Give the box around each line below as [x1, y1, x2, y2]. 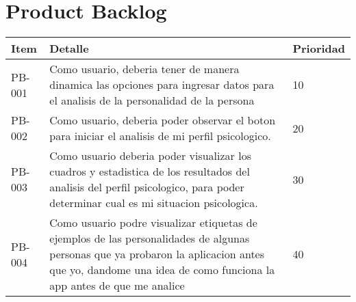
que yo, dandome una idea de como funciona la [49, 262, 275, 278]
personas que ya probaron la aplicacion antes [49, 246, 265, 262]
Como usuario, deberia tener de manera [49, 61, 240, 77]
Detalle [49, 40, 89, 57]
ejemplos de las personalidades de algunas [49, 230, 250, 247]
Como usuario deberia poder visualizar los [49, 148, 251, 164]
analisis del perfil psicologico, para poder [49, 179, 244, 195]
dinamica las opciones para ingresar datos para [49, 77, 275, 93]
